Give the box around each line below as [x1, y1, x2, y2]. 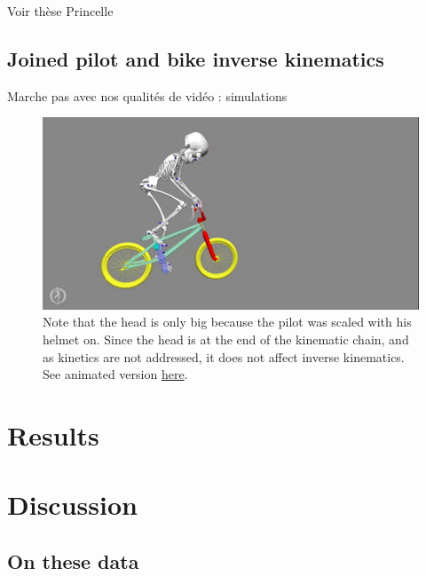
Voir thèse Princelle [7, 2, 114, 20]
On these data [7, 547, 139, 574]
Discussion [7, 486, 138, 523]
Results [7, 416, 99, 453]
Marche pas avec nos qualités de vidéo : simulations [7, 86, 288, 105]
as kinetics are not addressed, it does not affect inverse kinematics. [43, 347, 405, 366]
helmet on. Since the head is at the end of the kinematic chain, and [43, 329, 409, 348]
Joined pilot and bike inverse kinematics [7, 44, 384, 72]
